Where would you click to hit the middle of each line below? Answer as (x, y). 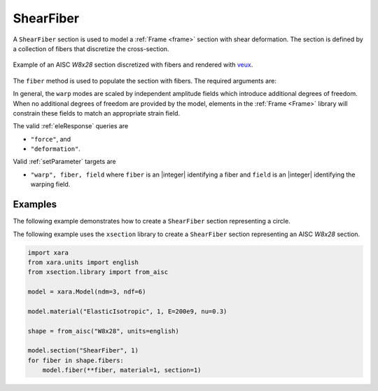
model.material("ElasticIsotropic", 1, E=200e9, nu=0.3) (127, 311)
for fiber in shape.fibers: (76, 360)
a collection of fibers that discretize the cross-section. (91, 48)
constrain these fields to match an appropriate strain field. (97, 113)
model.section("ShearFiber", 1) (83, 351)
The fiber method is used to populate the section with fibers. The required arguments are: (145, 81)
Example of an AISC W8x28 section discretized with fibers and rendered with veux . (133, 65)
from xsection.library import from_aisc (98, 272)
